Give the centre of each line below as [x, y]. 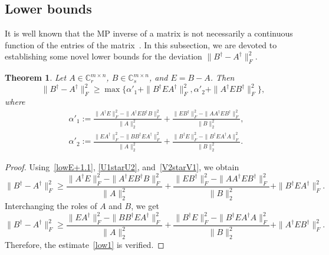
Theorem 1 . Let [36, 77]
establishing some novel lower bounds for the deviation [103, 56]
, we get [145, 206]
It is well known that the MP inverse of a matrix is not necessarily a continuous [149, 33]
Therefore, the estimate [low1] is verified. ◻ [85, 245]
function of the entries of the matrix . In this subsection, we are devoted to [141, 44]
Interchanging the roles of [51, 206]
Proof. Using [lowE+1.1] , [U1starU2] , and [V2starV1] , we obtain [122, 167]
